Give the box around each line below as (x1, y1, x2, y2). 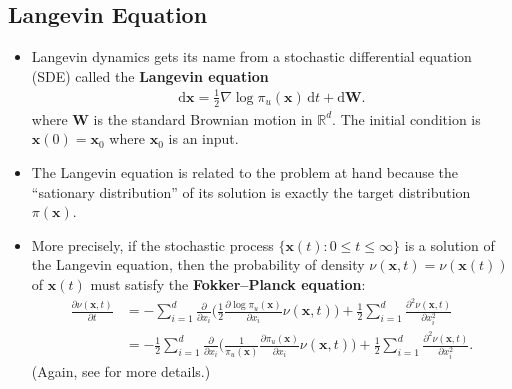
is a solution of (404, 234, 495, 255)
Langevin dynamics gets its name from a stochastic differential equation (31, 46, 472, 67)
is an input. (168, 128, 239, 149)
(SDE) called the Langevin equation (31, 65, 269, 86)
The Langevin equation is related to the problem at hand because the (31, 161, 459, 182)
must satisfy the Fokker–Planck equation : (90, 273, 366, 294)
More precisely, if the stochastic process (31, 234, 274, 255)
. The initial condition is (332, 108, 481, 129)
